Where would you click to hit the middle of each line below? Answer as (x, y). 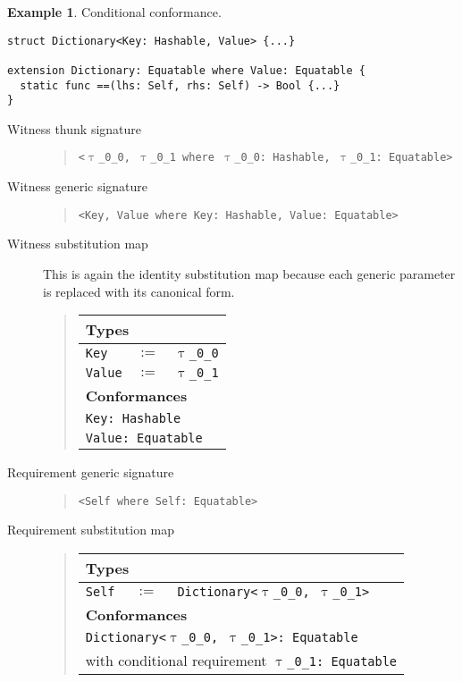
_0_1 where (182, 158)
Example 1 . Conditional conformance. (114, 12)
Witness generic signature (78, 186)
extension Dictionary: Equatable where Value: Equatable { (186, 70)
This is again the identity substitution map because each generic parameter (249, 273)
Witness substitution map (78, 244)
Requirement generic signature (91, 472)
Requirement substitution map (91, 530)
